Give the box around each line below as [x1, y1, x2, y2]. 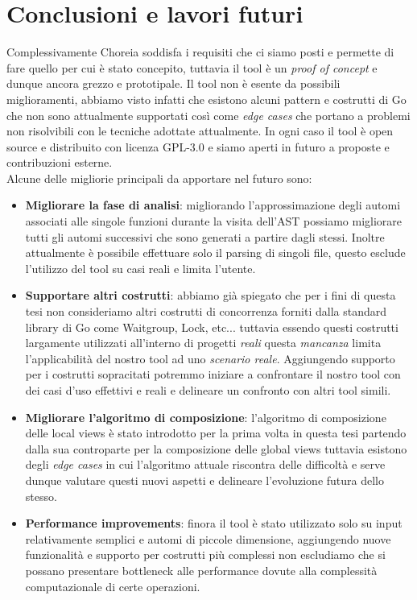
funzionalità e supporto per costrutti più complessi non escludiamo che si [25, 546, 386, 563]
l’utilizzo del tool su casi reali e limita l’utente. [25, 259, 256, 276]
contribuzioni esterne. [6, 154, 113, 171]
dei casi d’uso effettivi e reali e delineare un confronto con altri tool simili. [25, 382, 391, 398]
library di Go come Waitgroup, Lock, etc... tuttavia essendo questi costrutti [25, 318, 398, 335]
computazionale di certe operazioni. [25, 577, 200, 594]
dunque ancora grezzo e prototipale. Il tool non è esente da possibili [6, 75, 341, 92]
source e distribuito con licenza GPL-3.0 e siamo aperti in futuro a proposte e [6, 138, 390, 155]
